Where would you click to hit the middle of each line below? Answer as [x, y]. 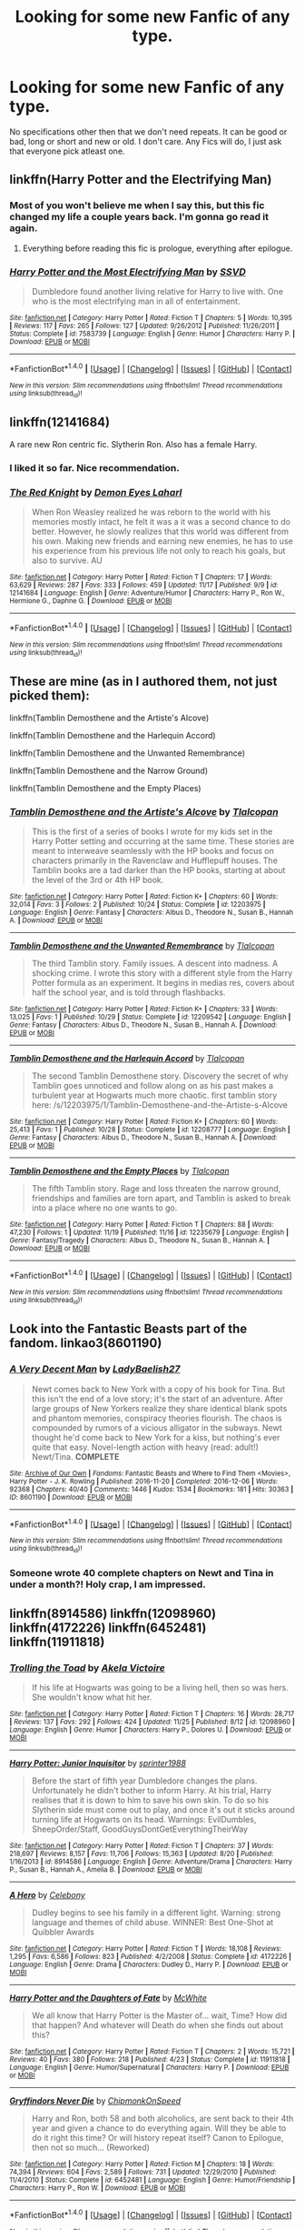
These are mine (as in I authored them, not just [143, 682]
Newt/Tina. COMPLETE [75, 1456]
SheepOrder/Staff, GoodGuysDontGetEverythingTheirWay [139, 1829]
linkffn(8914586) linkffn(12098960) [113, 1613]
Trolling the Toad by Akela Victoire [87, 1668]
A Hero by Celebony [48, 1895]
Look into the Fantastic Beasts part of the [128, 1329]
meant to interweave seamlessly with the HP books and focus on [153, 851]
